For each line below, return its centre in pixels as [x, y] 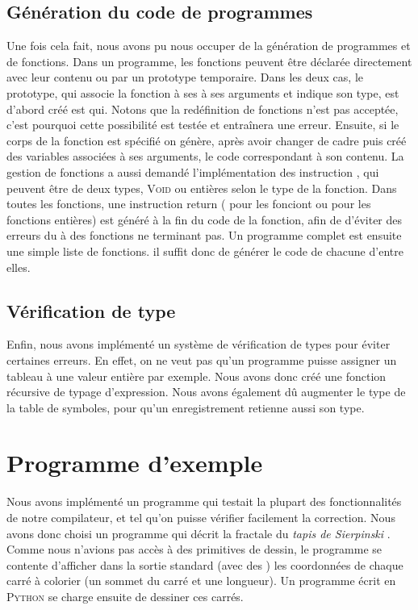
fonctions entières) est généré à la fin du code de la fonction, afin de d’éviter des [205, 219]
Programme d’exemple [135, 463]
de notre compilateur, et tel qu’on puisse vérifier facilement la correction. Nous [201, 517]
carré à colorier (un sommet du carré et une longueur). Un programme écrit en [201, 581]
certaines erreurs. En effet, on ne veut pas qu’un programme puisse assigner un [202, 359]
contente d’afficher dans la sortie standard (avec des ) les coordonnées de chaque [205, 564]
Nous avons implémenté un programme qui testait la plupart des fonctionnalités [204, 501]
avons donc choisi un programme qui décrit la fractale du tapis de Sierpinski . [199, 533]
